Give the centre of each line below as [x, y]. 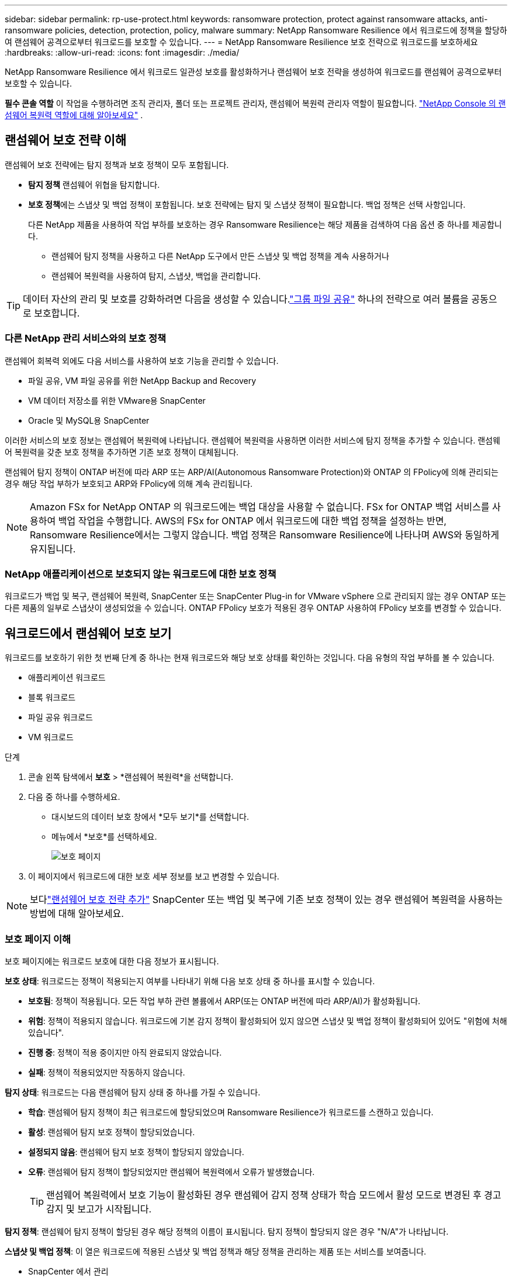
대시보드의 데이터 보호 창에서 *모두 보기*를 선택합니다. [150, 817]
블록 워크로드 [52, 698]
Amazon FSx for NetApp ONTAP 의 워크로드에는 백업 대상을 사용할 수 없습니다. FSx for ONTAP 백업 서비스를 [260, 506]
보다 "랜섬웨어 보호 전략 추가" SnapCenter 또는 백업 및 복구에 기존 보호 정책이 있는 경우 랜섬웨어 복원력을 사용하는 [267, 900]
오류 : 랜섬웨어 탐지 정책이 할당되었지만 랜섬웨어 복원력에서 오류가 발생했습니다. [172, 1171]
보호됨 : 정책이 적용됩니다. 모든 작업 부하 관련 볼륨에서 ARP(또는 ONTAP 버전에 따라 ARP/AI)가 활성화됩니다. [224, 1001]
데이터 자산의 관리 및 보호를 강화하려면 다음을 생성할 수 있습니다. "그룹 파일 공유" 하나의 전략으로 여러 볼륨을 [246, 299]
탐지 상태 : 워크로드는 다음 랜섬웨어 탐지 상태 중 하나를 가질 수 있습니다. [133, 1092]
